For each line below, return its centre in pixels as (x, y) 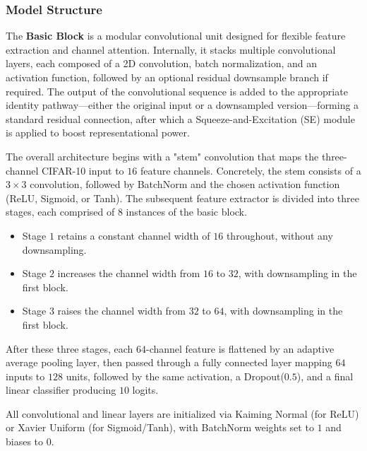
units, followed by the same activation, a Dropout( (175, 376)
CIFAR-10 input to (83, 170)
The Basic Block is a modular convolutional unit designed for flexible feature (176, 36)
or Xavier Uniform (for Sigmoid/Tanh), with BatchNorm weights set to (160, 427)
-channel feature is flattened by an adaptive (240, 348)
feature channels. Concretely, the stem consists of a (251, 170)
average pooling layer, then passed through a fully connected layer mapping (169, 362)
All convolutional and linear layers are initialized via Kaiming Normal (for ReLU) (182, 413)
